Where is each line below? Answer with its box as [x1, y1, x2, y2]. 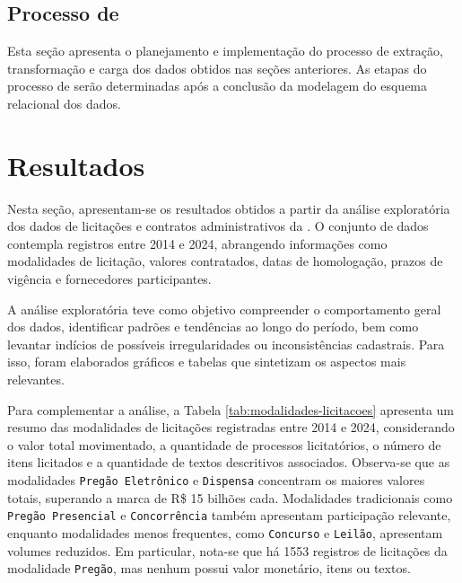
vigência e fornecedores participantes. [7, 269, 212, 288]
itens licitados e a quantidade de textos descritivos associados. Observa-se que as [7, 453, 450, 472]
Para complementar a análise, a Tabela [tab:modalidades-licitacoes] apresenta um [7, 400, 454, 419]
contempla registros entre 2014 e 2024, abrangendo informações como [7, 234, 388, 252]
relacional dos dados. [7, 93, 121, 112]
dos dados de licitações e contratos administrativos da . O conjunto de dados [7, 216, 429, 235]
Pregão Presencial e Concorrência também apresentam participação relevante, [7, 506, 451, 525]
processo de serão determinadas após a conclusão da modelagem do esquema [7, 76, 428, 95]
